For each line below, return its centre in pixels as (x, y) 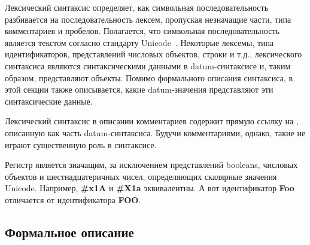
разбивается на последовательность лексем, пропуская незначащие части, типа (148, 19)
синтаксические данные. (49, 101)
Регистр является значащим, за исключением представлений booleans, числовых (151, 165)
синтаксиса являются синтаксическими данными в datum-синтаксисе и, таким (148, 65)
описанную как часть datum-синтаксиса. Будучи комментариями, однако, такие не (155, 132)
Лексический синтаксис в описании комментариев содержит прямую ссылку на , (152, 121)
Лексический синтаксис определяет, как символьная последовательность (137, 7)
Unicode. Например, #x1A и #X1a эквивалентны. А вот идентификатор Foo (150, 188)
